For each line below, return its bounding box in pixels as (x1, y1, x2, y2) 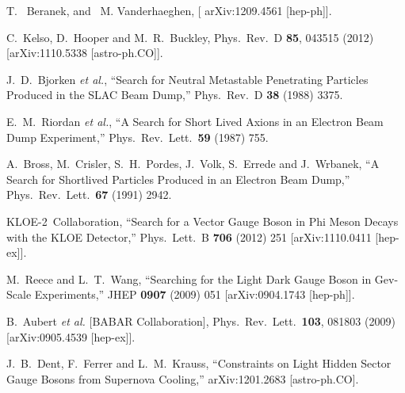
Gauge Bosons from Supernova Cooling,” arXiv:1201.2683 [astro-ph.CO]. (6, 370, 359, 387)
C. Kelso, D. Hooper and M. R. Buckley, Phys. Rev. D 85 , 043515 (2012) (6, 29, 374, 45)
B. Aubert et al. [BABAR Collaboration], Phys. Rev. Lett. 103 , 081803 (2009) (6, 312, 395, 329)
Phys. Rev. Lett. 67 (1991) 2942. (6, 186, 172, 203)
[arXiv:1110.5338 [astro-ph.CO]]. (6, 44, 163, 61)
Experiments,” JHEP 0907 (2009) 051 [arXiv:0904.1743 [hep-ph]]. (34, 286, 355, 303)
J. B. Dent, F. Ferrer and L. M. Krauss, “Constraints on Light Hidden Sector (6, 355, 392, 372)
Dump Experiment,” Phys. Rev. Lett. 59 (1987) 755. (6, 128, 269, 145)
